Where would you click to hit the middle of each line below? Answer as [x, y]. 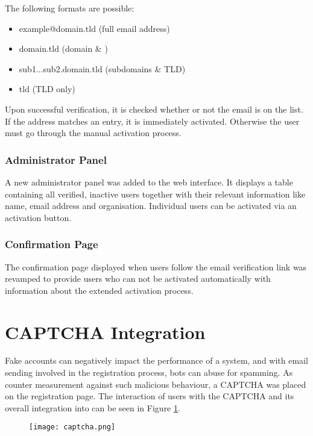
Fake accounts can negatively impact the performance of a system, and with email [156, 360]
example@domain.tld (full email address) [94, 28]
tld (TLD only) [47, 89]
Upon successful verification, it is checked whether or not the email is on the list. [154, 109]
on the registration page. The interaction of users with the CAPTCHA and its [150, 396]
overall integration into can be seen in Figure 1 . [93, 407]
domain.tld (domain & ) [63, 48]
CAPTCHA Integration [105, 332]
